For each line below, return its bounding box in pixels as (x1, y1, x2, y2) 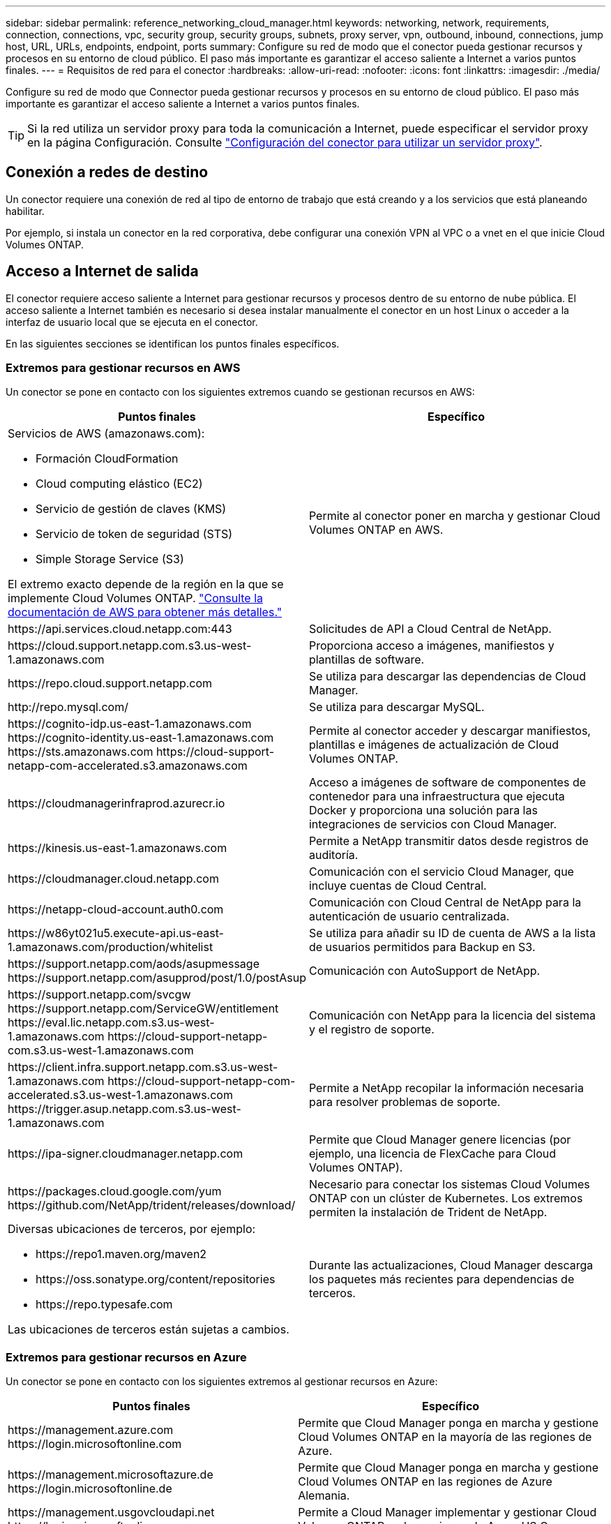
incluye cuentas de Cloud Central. (308, 879, 487, 893)
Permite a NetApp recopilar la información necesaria (308, 1081, 584, 1096)
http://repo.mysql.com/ (8, 700, 128, 715)
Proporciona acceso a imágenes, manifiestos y (308, 638, 555, 653)
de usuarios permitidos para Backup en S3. (308, 940, 536, 955)
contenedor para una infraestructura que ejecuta (308, 789, 565, 804)
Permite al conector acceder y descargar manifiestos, (308, 724, 591, 738)
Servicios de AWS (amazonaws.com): (8, 426, 205, 441)
